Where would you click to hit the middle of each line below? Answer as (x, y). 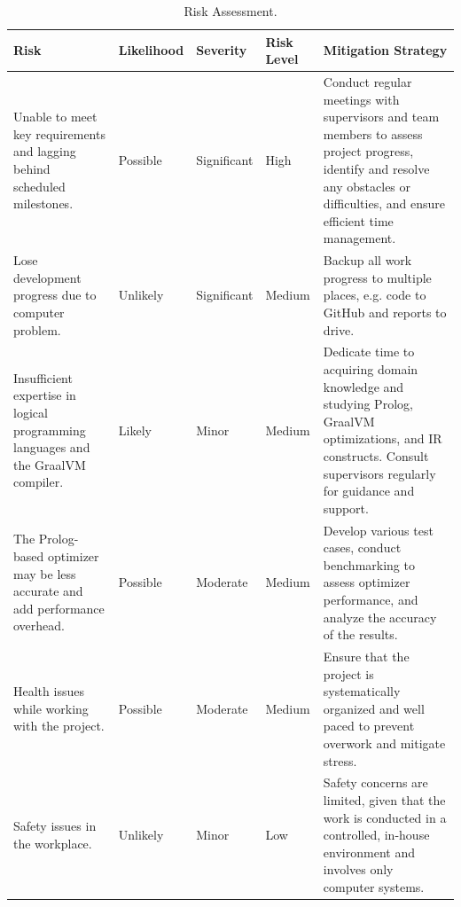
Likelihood (151, 50)
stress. (340, 760)
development (47, 277)
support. (346, 508)
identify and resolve (376, 168)
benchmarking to (369, 564)
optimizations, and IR (383, 438)
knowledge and (363, 386)
